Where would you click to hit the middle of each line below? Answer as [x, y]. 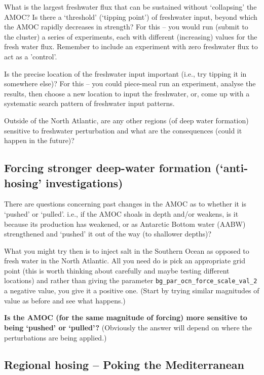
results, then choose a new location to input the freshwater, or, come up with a [127, 93]
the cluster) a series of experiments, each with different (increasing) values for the [131, 36]
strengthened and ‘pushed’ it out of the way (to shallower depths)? [108, 234]
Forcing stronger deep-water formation [108, 168]
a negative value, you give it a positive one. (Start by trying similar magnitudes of [132, 291]
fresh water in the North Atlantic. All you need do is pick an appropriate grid [125, 261]
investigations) [84, 182]
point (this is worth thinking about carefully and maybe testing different [117, 270]
